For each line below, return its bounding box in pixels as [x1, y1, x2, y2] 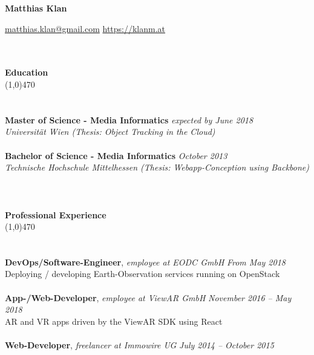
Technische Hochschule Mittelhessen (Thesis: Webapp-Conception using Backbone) [5, 161, 310, 174]
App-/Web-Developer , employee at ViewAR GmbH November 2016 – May [5, 291, 292, 304]
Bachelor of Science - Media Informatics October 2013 [5, 149, 227, 161]
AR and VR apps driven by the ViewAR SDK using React [5, 314, 223, 327]
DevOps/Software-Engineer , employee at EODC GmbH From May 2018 [5, 255, 286, 268]
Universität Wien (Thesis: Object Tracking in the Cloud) [5, 125, 215, 138]
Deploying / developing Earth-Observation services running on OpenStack [5, 267, 280, 280]
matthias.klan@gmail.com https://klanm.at [5, 22, 166, 34]
